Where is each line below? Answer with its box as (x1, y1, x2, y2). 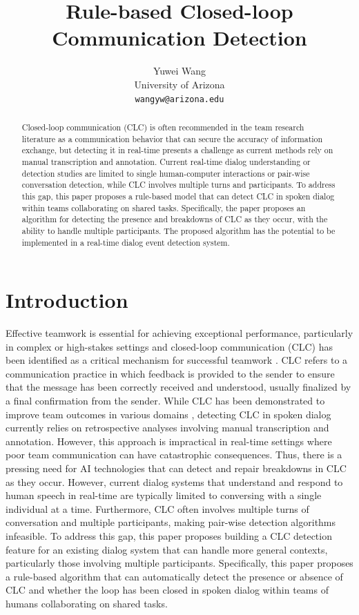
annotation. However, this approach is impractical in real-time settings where (6, 433, 332, 448)
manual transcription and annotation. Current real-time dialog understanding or (21, 155, 311, 167)
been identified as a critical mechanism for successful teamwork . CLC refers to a (6, 353, 348, 367)
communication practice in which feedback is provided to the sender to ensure (6, 366, 335, 380)
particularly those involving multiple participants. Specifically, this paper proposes (6, 556, 353, 570)
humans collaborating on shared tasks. (6, 596, 168, 610)
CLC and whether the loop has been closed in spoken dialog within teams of (6, 583, 329, 597)
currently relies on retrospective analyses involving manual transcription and (6, 420, 329, 435)
